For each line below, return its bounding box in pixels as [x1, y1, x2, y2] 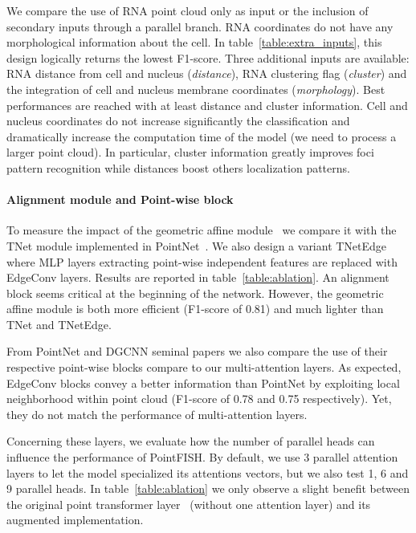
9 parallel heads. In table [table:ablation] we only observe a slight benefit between [6, 480, 410, 497]
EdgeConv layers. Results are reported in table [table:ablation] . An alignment [6, 269, 389, 286]
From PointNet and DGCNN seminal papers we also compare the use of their [6, 343, 388, 360]
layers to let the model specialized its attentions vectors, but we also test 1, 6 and [6, 464, 409, 481]
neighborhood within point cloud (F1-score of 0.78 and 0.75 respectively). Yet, [6, 390, 392, 407]
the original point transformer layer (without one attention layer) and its [6, 495, 371, 512]
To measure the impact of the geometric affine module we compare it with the [6, 222, 397, 238]
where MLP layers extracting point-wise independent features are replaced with [6, 253, 398, 270]
